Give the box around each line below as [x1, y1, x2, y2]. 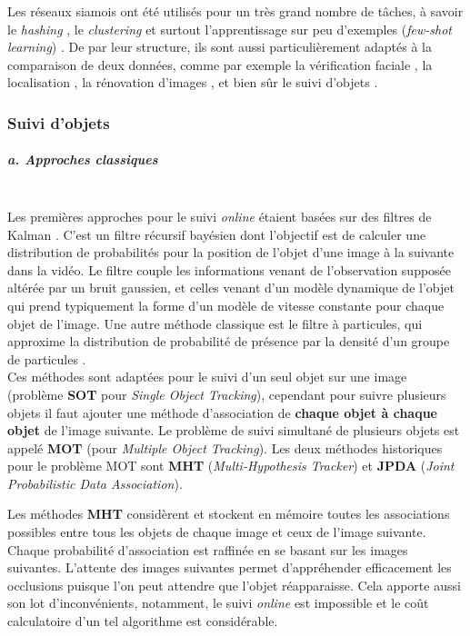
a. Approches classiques [7, 150, 158, 169]
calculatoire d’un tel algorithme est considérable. [7, 611, 278, 631]
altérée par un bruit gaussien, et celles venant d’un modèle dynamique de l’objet [7, 278, 455, 297]
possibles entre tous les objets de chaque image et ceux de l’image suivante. [7, 522, 426, 542]
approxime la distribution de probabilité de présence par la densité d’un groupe [7, 332, 450, 351]
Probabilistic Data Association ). [7, 473, 183, 492]
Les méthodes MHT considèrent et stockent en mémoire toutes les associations [7, 504, 450, 523]
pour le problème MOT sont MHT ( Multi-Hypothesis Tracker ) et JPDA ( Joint [7, 456, 455, 475]
